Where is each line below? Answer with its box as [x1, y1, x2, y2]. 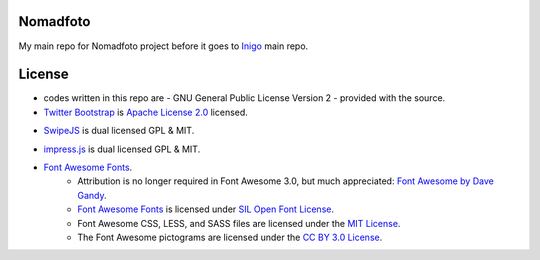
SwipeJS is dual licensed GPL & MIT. [43, 125, 195, 137]
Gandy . [77, 189, 107, 201]
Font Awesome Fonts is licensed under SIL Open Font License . [77, 203, 335, 215]
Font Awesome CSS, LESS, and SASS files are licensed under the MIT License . [77, 217, 401, 229]
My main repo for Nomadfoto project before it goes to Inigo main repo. [18, 40, 309, 52]
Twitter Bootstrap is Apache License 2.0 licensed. [43, 106, 249, 118]
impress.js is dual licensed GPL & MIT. [43, 143, 201, 155]
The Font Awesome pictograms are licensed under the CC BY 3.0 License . [77, 231, 383, 243]
